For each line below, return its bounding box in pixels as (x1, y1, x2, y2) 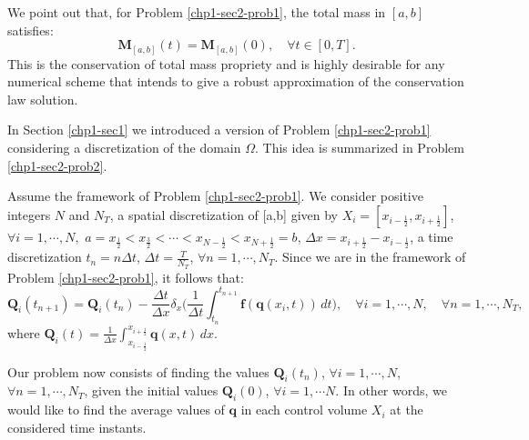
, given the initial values (84, 381, 219, 400)
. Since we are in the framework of (274, 247, 466, 266)
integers (7, 205, 51, 224)
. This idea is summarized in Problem (255, 138, 464, 157)
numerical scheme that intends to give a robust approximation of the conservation (7, 72, 464, 91)
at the (390, 400, 423, 419)
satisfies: (7, 20, 54, 39)
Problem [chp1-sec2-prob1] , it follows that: (7, 267, 244, 286)
